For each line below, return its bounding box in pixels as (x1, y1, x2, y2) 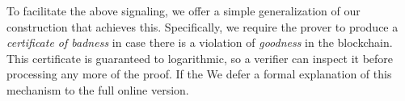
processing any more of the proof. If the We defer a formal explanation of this (6, 65, 392, 82)
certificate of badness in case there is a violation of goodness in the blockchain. (6, 34, 393, 51)
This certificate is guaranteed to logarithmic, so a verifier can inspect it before (6, 49, 394, 66)
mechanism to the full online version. (6, 81, 189, 98)
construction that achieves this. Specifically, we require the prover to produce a (6, 18, 399, 35)
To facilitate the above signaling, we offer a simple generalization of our (6, 2, 361, 19)
